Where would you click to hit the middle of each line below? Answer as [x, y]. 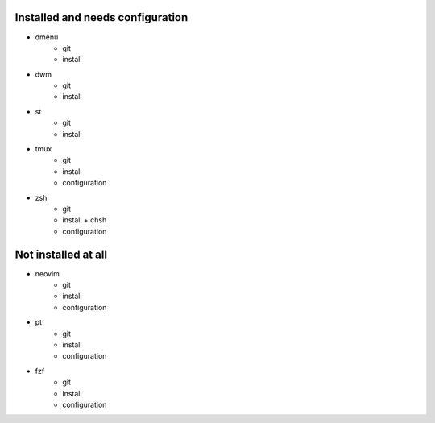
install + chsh [85, 220]
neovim [48, 273]
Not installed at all [61, 254]
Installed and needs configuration [101, 17]
